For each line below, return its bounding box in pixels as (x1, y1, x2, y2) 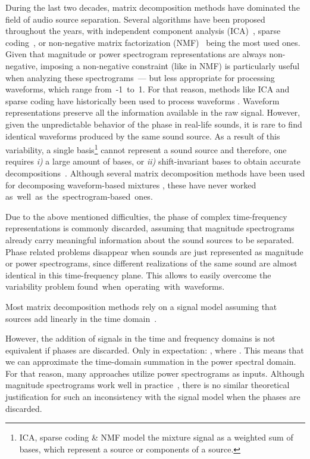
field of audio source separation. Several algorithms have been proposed (5, 13, 265, 25)
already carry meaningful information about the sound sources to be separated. (5, 233, 295, 246)
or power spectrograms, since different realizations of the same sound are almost (5, 257, 298, 269)
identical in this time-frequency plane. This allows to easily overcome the (5, 268, 271, 281)
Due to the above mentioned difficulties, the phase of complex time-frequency (5, 210, 287, 222)
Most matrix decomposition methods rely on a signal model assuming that (5, 300, 277, 312)
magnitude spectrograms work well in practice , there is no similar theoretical (5, 379, 290, 391)
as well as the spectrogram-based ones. (5, 190, 153, 203)
